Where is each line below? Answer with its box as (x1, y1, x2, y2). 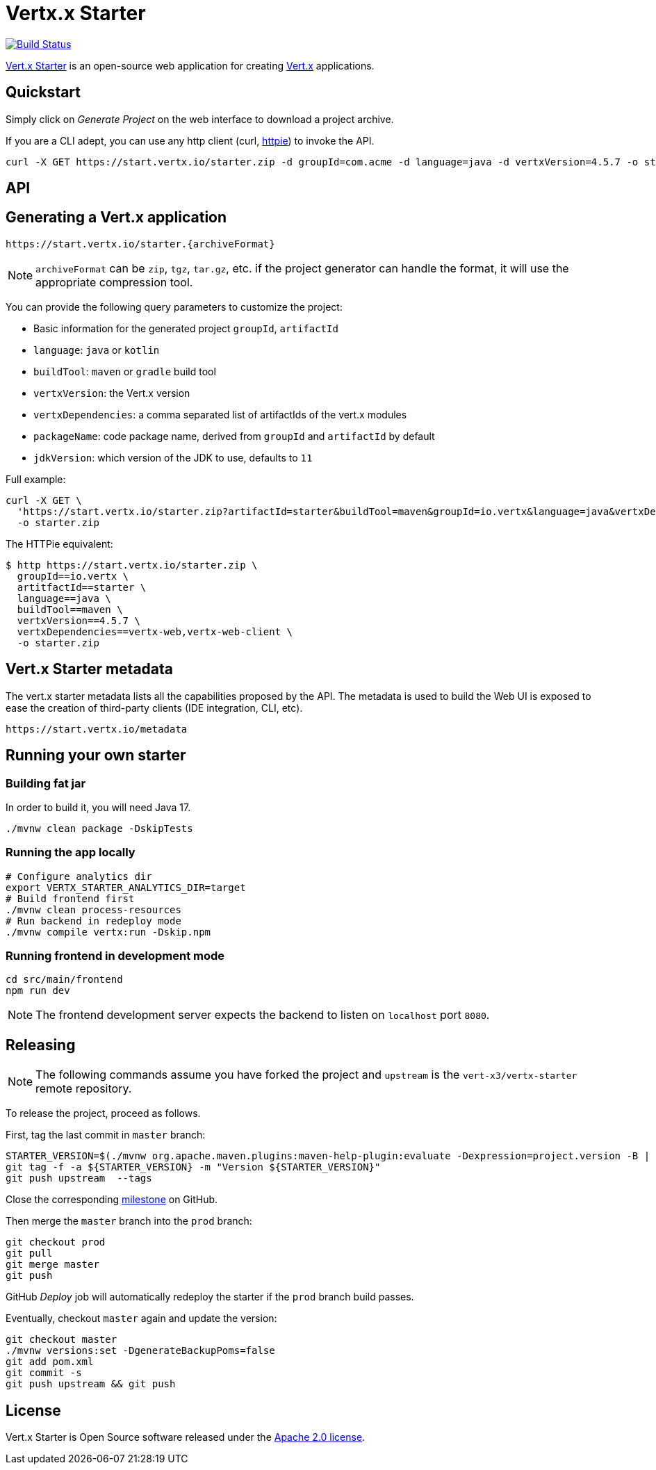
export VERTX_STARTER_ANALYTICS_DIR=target (6, 881, 246, 893)
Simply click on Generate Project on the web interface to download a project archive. (6, 113, 394, 125)
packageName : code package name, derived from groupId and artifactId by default (33, 430, 435, 442)
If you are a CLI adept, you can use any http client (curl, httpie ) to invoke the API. (6, 134, 375, 147)
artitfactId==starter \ (17, 581, 147, 593)
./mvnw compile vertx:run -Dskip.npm (6, 926, 211, 938)
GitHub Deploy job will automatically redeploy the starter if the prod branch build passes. (6, 1291, 414, 1303)
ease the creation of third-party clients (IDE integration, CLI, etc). (6, 701, 303, 714)
